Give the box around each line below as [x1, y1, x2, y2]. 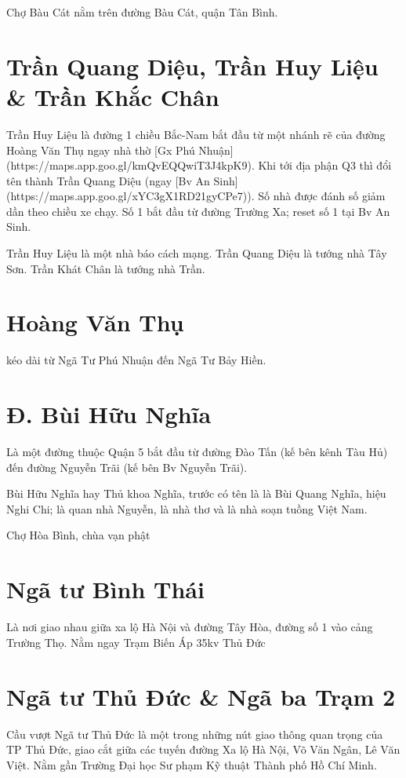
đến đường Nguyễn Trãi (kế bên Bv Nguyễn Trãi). [6, 458, 248, 475]
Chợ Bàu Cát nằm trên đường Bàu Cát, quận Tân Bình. [6, 4, 278, 20]
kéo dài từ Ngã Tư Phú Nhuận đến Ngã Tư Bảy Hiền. [6, 352, 266, 368]
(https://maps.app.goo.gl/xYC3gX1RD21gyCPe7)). [6, 188, 255, 204]
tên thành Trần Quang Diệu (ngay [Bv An [6, 172, 210, 188]
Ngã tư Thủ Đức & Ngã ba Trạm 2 [6, 680, 396, 712]
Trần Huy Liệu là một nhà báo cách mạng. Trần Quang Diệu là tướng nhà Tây [6, 245, 387, 261]
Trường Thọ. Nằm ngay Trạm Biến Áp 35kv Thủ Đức [6, 634, 266, 650]
